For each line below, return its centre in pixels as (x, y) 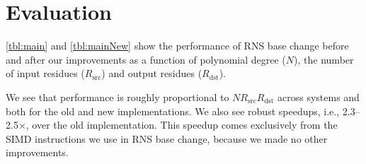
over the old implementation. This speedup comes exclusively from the (185, 125)
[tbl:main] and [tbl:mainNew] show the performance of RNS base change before (177, 46)
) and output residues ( (152, 73)
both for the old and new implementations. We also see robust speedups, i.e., (173, 111)
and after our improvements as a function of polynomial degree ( (146, 59)
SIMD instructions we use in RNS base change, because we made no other (167, 138)
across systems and (318, 96)
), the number (324, 59)
